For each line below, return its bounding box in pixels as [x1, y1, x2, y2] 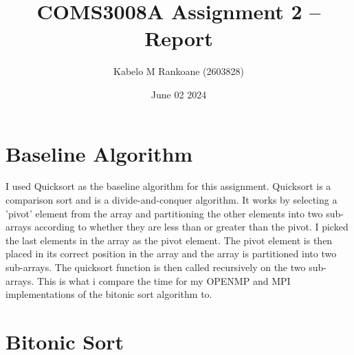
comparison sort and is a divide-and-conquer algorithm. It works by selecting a [5, 193, 338, 207]
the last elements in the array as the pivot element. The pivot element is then [5, 233, 333, 247]
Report [144, 24, 213, 52]
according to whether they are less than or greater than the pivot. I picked [34, 219, 349, 234]
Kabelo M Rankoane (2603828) [113, 64, 244, 78]
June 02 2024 [151, 87, 207, 101]
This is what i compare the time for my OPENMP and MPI [37, 273, 291, 288]
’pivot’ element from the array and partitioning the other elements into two [5, 206, 323, 220]
